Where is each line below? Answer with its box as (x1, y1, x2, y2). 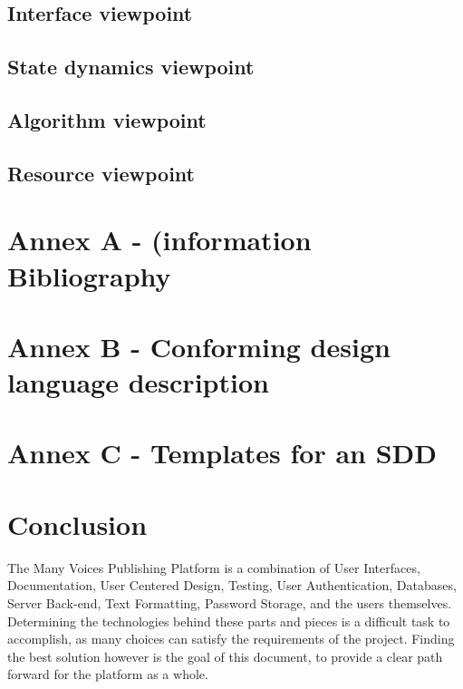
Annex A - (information (7, 221, 312, 258)
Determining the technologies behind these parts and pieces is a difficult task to (7, 611, 450, 630)
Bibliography (7, 257, 171, 294)
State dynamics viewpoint (7, 53, 255, 81)
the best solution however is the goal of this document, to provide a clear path (7, 646, 443, 665)
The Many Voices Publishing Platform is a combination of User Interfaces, (7, 558, 420, 577)
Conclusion (7, 505, 148, 542)
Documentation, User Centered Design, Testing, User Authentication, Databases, (7, 576, 457, 595)
